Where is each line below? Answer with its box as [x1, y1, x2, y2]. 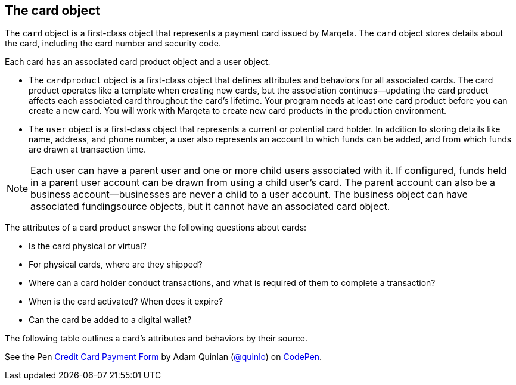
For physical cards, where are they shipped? [29, 259, 203, 270]
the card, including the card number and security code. [5, 38, 221, 49]
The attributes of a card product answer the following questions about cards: [5, 222, 307, 233]
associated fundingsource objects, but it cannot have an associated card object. [30, 200, 390, 213]
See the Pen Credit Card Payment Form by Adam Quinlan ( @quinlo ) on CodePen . [5, 352, 322, 362]
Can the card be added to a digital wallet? [29, 315, 192, 325]
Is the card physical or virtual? [29, 241, 147, 252]
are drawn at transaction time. [29, 144, 146, 155]
